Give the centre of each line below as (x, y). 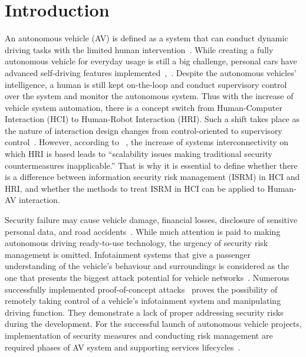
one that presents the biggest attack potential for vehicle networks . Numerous (147, 277)
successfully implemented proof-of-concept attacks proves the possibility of (141, 289)
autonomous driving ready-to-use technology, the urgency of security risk (136, 243)
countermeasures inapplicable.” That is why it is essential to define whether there (151, 165)
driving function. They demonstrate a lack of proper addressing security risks (144, 312)
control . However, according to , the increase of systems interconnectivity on (147, 142)
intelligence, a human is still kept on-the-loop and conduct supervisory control (146, 84)
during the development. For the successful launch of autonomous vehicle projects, (153, 324)
